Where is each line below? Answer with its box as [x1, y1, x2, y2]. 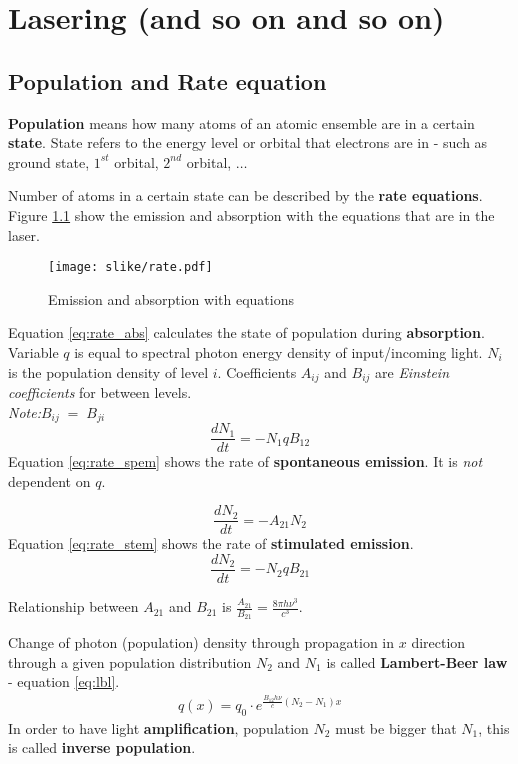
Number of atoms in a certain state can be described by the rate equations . [8, 185, 483, 206]
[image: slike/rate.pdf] [48, 260, 213, 275]
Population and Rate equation [8, 65, 327, 96]
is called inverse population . [8, 737, 196, 758]
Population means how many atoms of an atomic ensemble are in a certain [8, 112, 475, 133]
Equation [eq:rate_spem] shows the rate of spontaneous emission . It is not [8, 451, 483, 472]
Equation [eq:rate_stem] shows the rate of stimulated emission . [8, 533, 414, 554]
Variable [8, 341, 59, 362]
